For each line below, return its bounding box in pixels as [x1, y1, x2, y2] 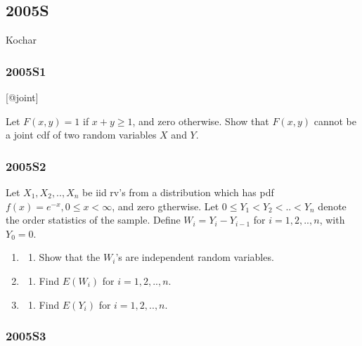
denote [318, 198, 347, 213]
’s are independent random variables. [115, 250, 274, 264]
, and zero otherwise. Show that [132, 113, 269, 128]
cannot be [313, 113, 356, 128]
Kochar [6, 32, 37, 47]
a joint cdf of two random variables [6, 127, 157, 142]
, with [319, 212, 345, 227]
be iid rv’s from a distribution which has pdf [82, 185, 274, 200]
